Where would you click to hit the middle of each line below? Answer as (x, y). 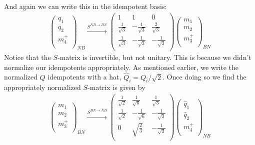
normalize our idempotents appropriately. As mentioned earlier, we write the (121, 67)
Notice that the (27, 57)
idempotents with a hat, (84, 77)
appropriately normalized (42, 87)
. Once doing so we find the (204, 77)
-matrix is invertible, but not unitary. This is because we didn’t (154, 57)
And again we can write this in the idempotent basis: (85, 6)
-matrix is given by (116, 87)
